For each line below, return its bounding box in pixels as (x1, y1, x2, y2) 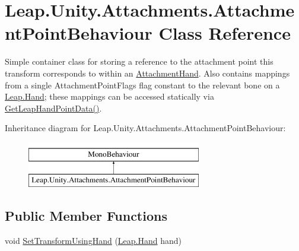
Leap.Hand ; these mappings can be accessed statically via (5, 90, 214, 103)
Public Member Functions (5, 206, 167, 225)
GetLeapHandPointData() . (5, 101, 102, 114)
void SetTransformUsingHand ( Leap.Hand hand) (5, 234, 182, 247)
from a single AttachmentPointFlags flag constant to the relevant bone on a (5, 78, 280, 91)
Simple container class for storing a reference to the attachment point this (5, 55, 273, 68)
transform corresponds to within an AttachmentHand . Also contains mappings (5, 66, 290, 79)
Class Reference (158, 21, 291, 45)
